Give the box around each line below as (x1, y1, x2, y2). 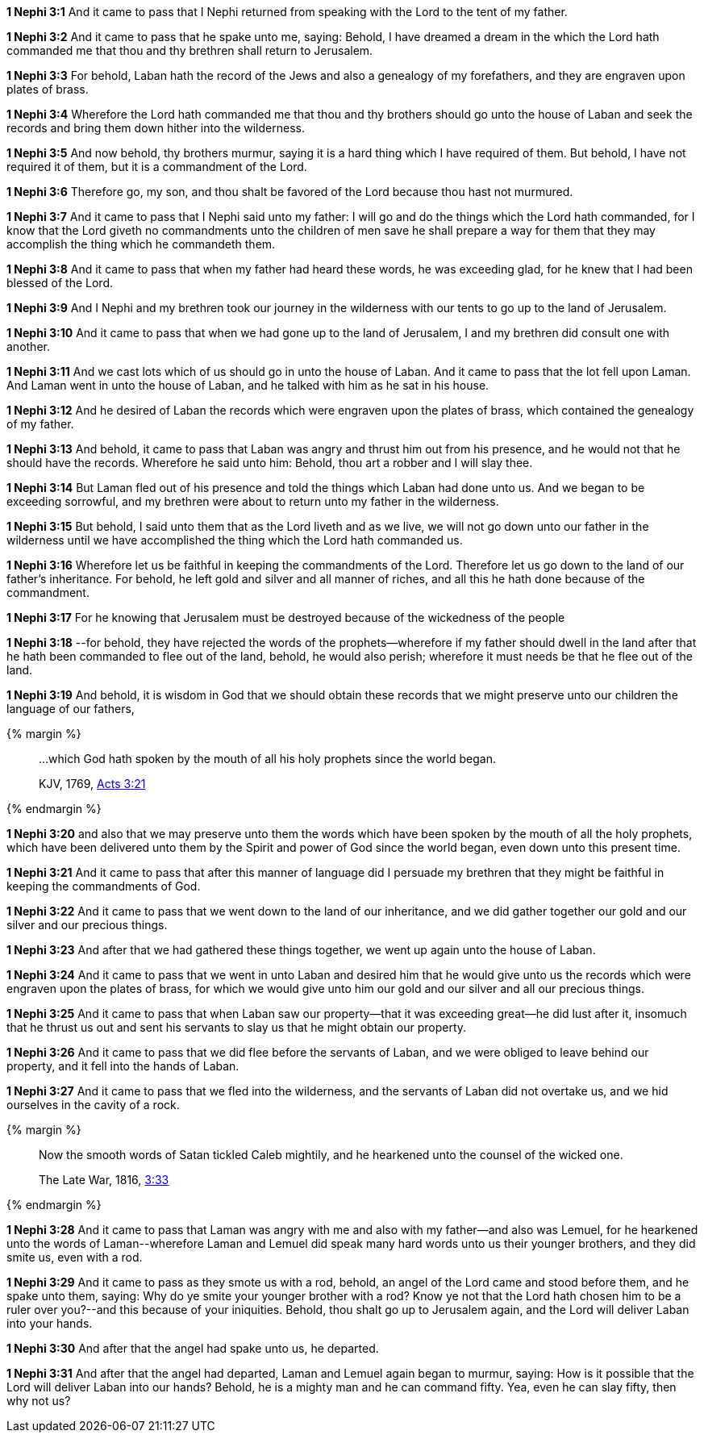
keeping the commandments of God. (6, 879, 201, 893)
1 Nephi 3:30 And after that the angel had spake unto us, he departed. (6, 1341, 379, 1355)
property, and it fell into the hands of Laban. (6, 1059, 240, 1073)
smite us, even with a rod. (6, 1250, 143, 1264)
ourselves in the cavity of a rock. (6, 1098, 180, 1112)
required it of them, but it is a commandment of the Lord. (6, 160, 307, 173)
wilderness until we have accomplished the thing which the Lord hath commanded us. (6, 533, 463, 547)
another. (6, 340, 50, 353)
